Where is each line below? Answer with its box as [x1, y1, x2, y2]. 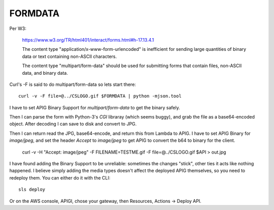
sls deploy [18, 187, 46, 193]
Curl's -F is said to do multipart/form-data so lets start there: [9, 81, 136, 87]
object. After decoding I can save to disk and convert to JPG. [9, 121, 137, 127]
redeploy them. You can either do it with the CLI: [9, 174, 111, 181]
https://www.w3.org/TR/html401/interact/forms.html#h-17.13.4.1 [22, 37, 154, 43]
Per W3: [9, 25, 26, 32]
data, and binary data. [22, 70, 68, 76]
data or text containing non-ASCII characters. [22, 53, 117, 59]
